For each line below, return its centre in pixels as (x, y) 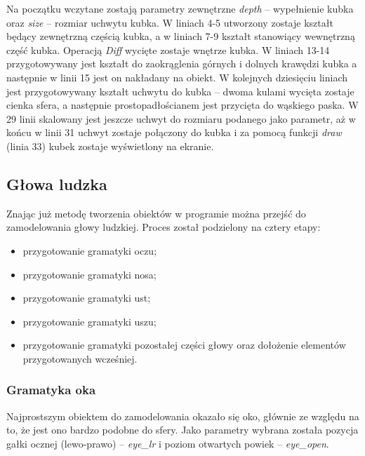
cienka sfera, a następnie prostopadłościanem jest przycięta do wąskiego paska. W (182, 105)
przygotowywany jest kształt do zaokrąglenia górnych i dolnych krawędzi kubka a (182, 63)
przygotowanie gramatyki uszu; (89, 321)
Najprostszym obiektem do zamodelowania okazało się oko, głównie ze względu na (183, 416)
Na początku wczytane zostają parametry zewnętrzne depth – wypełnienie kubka (180, 8)
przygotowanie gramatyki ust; (87, 298)
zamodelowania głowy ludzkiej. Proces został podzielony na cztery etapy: (164, 227)
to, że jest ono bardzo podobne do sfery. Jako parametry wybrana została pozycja (182, 430)
